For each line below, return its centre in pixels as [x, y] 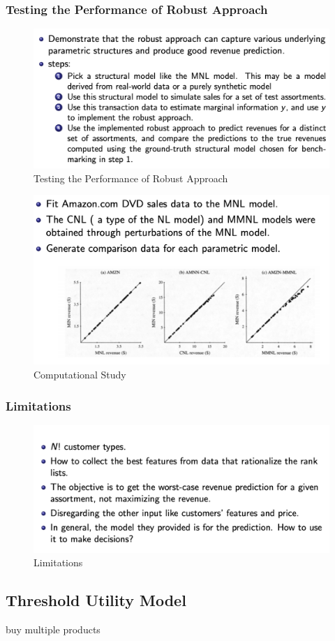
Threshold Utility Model [96, 600]
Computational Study [80, 375]
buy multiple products [53, 629]
